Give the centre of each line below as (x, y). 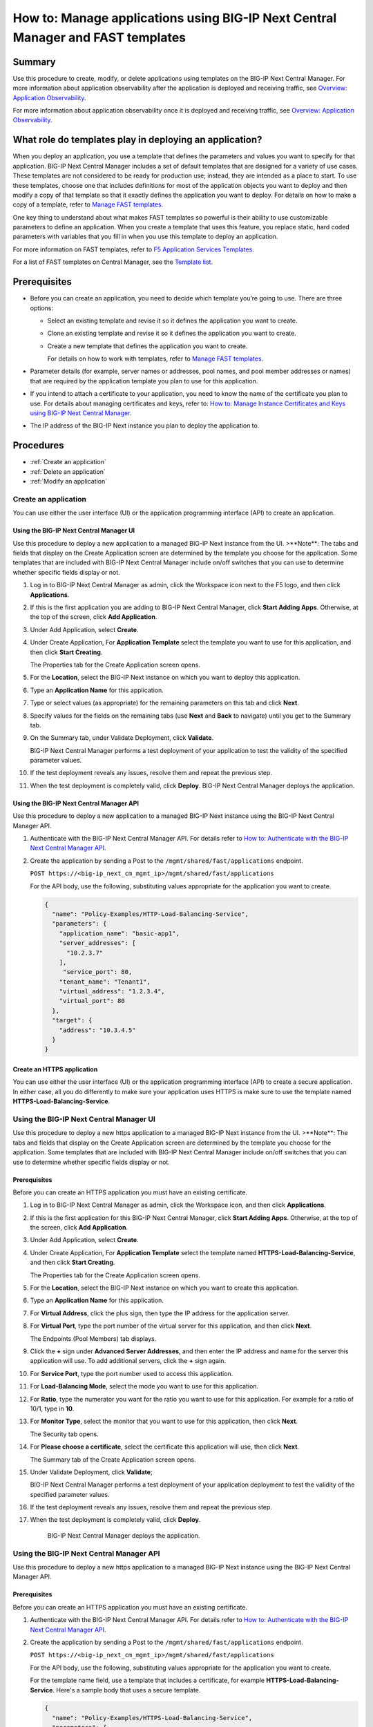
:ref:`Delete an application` (68, 471)
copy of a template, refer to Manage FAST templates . (88, 204)
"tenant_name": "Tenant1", (105, 982)
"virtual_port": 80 (92, 1001)
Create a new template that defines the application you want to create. (147, 346)
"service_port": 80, (97, 972)
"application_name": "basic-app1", (119, 933)
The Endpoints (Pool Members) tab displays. (93, 1338)
